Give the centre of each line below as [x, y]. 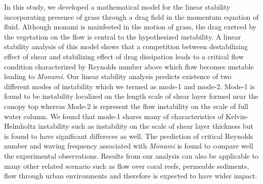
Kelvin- [237, 116]
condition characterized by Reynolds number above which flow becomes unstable [129, 66]
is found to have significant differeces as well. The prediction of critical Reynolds [129, 136]
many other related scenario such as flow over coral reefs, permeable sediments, [127, 165]
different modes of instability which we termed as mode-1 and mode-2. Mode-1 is [129, 86]
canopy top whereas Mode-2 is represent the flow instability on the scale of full [126, 106]
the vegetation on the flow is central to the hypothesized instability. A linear [123, 36]
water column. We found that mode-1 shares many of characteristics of [114, 116]
